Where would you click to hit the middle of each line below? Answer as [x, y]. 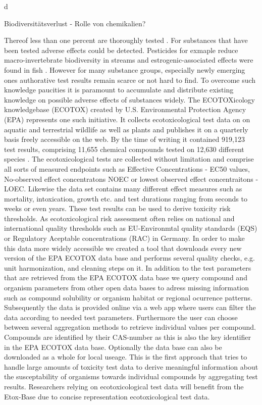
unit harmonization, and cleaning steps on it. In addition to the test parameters [128, 267]
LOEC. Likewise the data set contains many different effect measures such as [123, 189]
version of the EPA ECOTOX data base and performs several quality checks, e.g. [129, 258]
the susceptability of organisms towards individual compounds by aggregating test [131, 376]
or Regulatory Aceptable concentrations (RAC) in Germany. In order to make [124, 238]
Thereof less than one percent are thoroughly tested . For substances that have [126, 40]
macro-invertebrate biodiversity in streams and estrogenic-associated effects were [129, 60]
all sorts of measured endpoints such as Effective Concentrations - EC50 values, [127, 168]
